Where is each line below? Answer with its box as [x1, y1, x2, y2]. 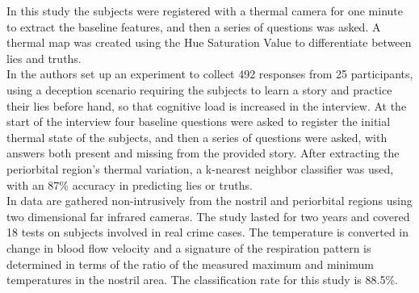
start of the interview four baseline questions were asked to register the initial [6, 113, 391, 130]
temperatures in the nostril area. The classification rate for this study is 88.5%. [6, 271, 398, 288]
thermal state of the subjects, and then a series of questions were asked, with [6, 128, 388, 145]
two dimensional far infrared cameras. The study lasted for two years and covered [6, 207, 410, 224]
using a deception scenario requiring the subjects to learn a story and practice [6, 81, 392, 98]
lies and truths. [6, 49, 82, 66]
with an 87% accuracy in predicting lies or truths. [6, 176, 253, 193]
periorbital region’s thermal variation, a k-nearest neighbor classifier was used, [6, 160, 394, 177]
